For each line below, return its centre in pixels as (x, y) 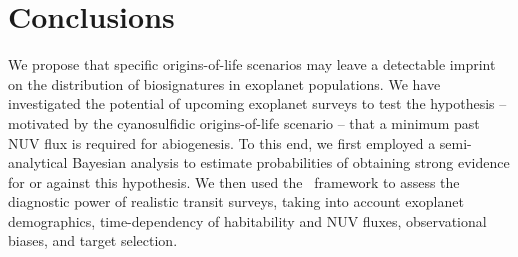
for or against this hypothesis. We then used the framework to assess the (234, 181)
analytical (38, 162)
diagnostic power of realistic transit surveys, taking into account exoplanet (236, 201)
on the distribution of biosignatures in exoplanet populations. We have (224, 83)
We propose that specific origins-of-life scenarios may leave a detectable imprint (252, 64)
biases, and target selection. (93, 240)
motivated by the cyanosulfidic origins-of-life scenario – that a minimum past (244, 122)
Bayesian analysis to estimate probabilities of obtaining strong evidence (291, 162)
